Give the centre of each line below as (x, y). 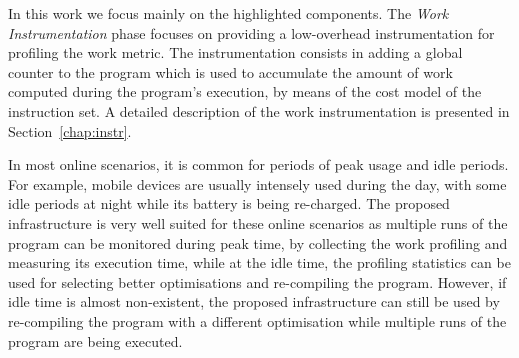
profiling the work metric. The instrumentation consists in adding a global (235, 52)
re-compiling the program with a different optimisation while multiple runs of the (257, 320)
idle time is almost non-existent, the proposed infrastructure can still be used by (254, 301)
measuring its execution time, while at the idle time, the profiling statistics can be (259, 262)
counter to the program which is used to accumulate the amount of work (230, 71)
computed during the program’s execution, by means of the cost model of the (245, 91)
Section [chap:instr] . (70, 130)
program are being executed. (95, 340)
